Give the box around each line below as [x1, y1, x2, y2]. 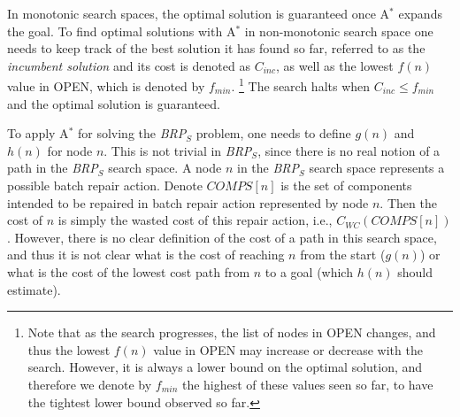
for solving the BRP [77, 124, 187, 143]
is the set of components [280, 176, 412, 194]
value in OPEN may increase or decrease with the [153, 340, 423, 359]
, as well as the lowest [275, 56, 394, 74]
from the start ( [300, 245, 386, 264]
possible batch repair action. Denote [7, 176, 203, 194]
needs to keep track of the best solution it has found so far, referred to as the [7, 39, 425, 58]
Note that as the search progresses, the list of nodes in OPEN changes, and [27, 323, 436, 342]
